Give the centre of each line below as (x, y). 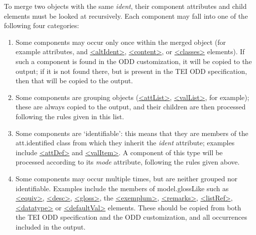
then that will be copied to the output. (74, 81)
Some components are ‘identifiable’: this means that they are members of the (132, 133)
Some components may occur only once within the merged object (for (121, 42)
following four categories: (42, 25)
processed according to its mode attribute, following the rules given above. (128, 162)
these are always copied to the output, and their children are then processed (130, 107)
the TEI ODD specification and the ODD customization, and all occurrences (131, 217)
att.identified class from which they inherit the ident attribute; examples (125, 143)
